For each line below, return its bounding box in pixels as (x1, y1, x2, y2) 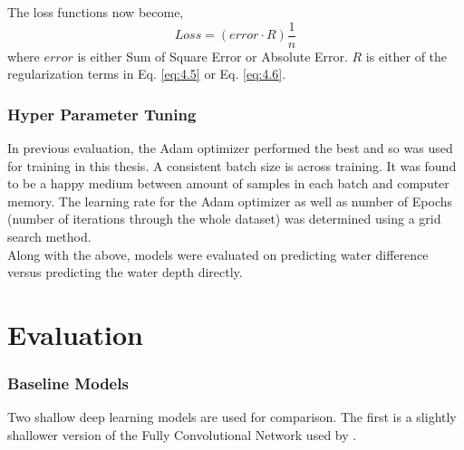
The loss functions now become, (7, 3, 184, 21)
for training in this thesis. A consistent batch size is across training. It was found (7, 156, 457, 175)
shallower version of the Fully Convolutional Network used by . (7, 426, 357, 444)
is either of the (365, 46, 448, 65)
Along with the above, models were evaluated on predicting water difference (7, 244, 429, 263)
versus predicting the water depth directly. (7, 263, 243, 282)
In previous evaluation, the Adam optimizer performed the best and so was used (7, 139, 453, 158)
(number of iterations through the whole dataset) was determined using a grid (7, 209, 441, 228)
